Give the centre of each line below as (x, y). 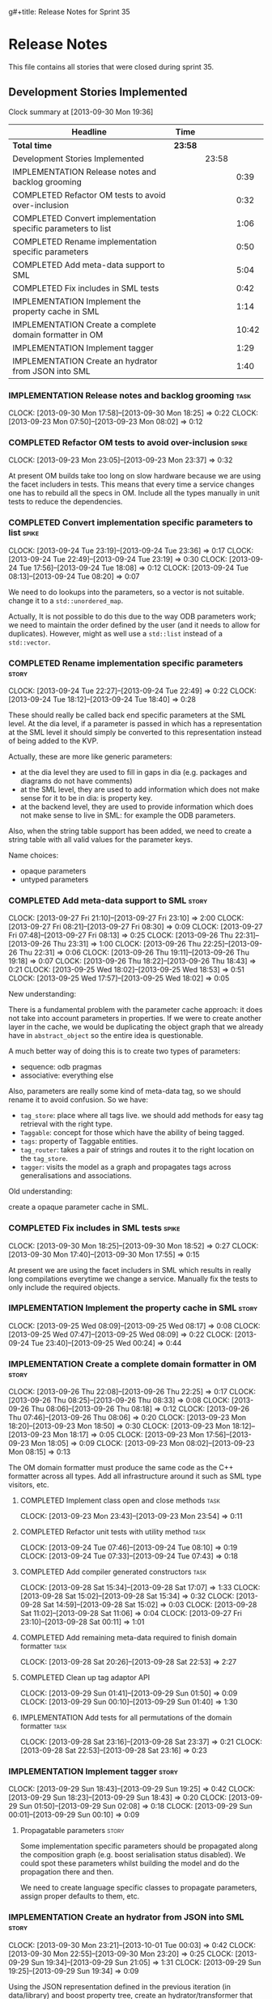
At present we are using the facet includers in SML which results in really (130, 1270)
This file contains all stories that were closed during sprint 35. (111, 66)
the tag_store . (44, 1159)
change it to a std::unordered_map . (66, 600)
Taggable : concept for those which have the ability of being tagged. (132, 1133)
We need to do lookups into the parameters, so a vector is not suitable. (126, 592)
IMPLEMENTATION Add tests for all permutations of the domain (126, 1718)
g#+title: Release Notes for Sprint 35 (70, 12)
